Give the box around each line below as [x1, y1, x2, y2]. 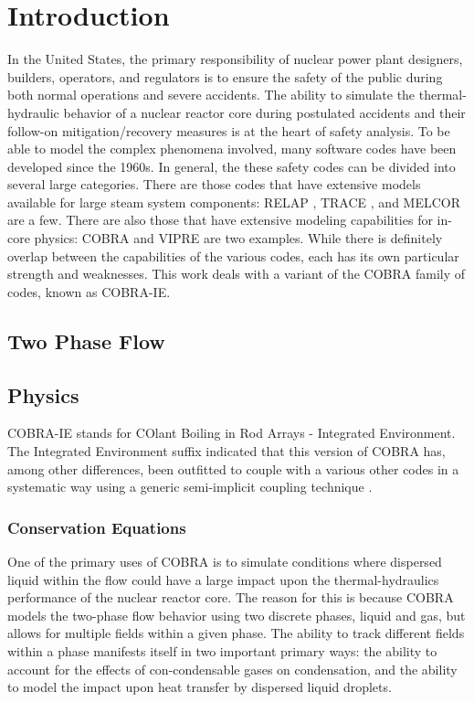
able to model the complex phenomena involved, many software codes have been [7, 139, 457, 158]
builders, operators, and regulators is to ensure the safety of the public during [7, 67, 443, 86]
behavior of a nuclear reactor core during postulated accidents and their [63, 102, 466, 122]
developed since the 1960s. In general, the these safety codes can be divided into [7, 156, 456, 175]
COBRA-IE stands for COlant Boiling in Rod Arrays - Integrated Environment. [7, 423, 456, 442]
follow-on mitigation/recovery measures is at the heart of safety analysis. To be [7, 121, 450, 140]
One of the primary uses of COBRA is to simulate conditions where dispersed [7, 552, 442, 571]
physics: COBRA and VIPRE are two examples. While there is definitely [34, 229, 443, 248]
